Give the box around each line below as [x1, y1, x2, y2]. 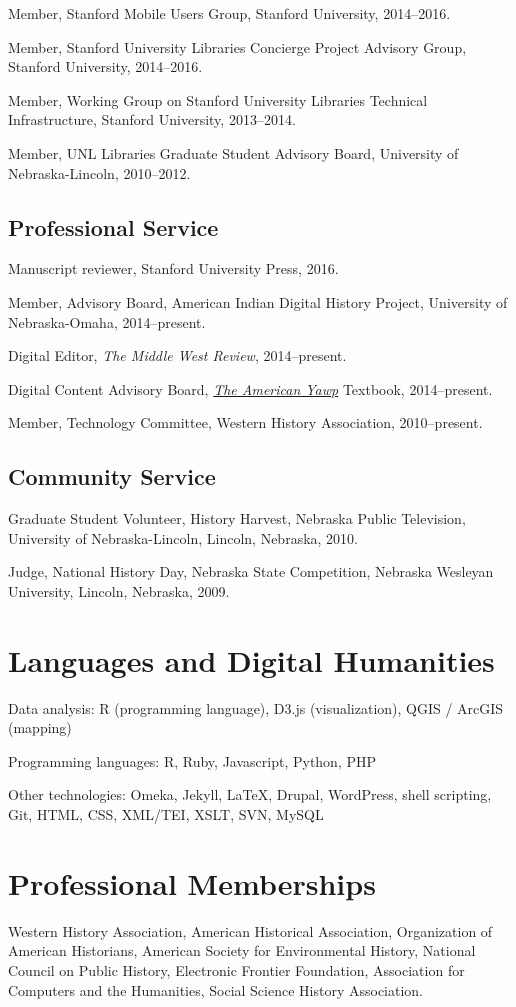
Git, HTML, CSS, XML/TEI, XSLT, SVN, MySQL [8, 804, 324, 824]
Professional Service [8, 211, 219, 242]
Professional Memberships [8, 862, 376, 903]
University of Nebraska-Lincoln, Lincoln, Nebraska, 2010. [8, 527, 358, 548]
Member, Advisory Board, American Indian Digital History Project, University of [8, 291, 508, 312]
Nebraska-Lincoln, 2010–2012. [8, 162, 191, 183]
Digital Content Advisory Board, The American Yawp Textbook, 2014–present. [8, 378, 493, 399]
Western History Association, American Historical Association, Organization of [8, 920, 493, 941]
